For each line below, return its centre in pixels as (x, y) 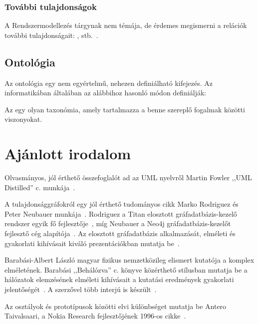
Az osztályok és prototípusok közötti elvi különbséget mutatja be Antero (116, 306)
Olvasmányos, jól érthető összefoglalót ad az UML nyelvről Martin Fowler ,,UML (128, 177)
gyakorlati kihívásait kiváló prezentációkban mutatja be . (92, 243)
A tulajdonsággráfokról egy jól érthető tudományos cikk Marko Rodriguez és (122, 204)
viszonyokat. (23, 119)
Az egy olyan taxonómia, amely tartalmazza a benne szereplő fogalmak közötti (125, 109)
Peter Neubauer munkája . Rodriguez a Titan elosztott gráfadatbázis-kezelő (121, 213)
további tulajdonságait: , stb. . (51, 35)
